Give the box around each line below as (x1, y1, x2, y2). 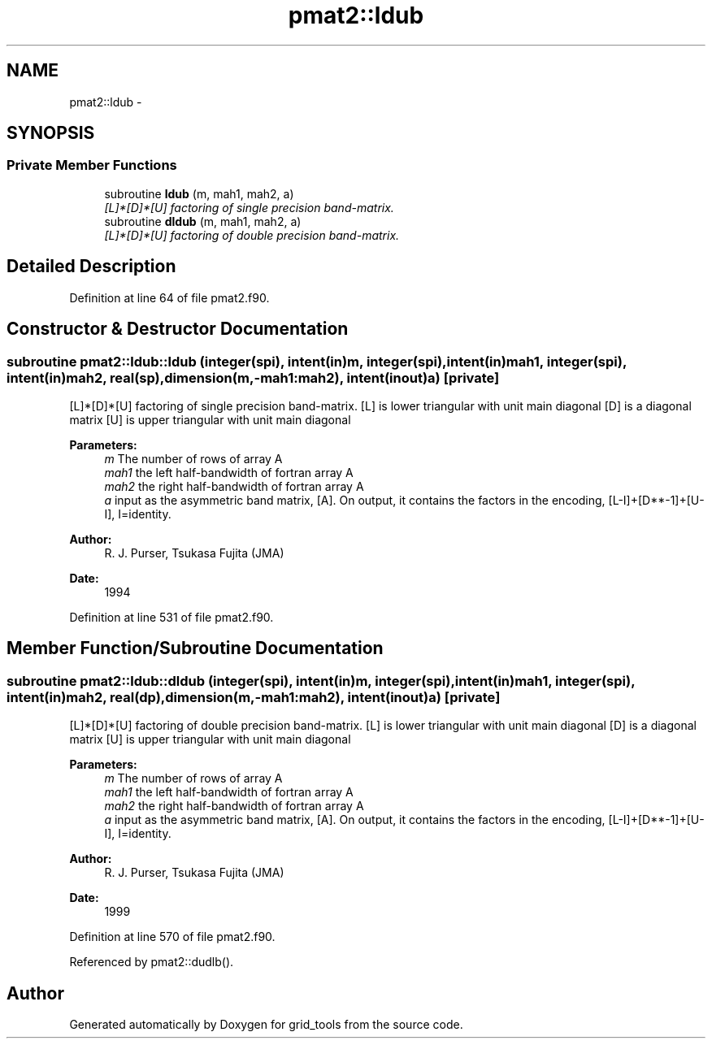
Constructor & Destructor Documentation (7, 319, 349, 340)
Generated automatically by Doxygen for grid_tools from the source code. (69, 1017, 463, 1031)
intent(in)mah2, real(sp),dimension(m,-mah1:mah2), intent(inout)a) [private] (7, 369, 500, 386)
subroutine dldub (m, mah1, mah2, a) (104, 214, 302, 228)
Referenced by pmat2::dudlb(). (69, 955, 234, 969)
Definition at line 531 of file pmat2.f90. (69, 609, 274, 624)
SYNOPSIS (7, 123, 95, 144)
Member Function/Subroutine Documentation (7, 638, 384, 659)
